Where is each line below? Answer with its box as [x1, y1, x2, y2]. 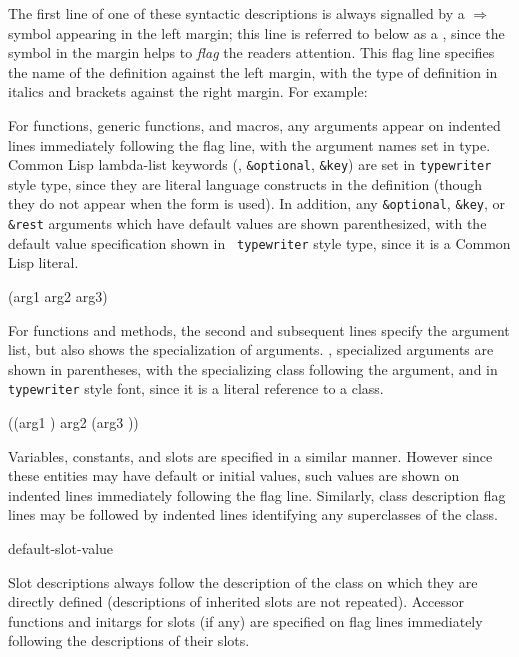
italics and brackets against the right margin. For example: [8, 81, 368, 102]
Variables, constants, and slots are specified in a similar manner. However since [8, 445, 493, 466]
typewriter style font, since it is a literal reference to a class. [8, 378, 384, 399]
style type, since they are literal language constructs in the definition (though [8, 173, 483, 194]
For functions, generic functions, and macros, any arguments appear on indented [8, 114, 501, 135]
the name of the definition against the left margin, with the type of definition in [8, 61, 498, 82]
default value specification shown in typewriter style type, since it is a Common [8, 232, 511, 253]
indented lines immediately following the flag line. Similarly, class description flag [8, 484, 506, 505]
